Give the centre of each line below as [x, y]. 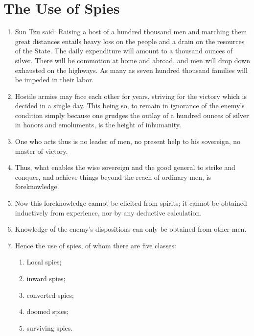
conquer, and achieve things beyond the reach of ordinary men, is [113, 177]
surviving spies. [50, 327]
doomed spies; [47, 311]
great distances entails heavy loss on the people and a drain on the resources [130, 41]
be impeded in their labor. [54, 80]
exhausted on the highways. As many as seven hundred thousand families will [131, 70]
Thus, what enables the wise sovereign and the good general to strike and [125, 167]
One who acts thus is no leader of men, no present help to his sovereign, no [128, 141]
